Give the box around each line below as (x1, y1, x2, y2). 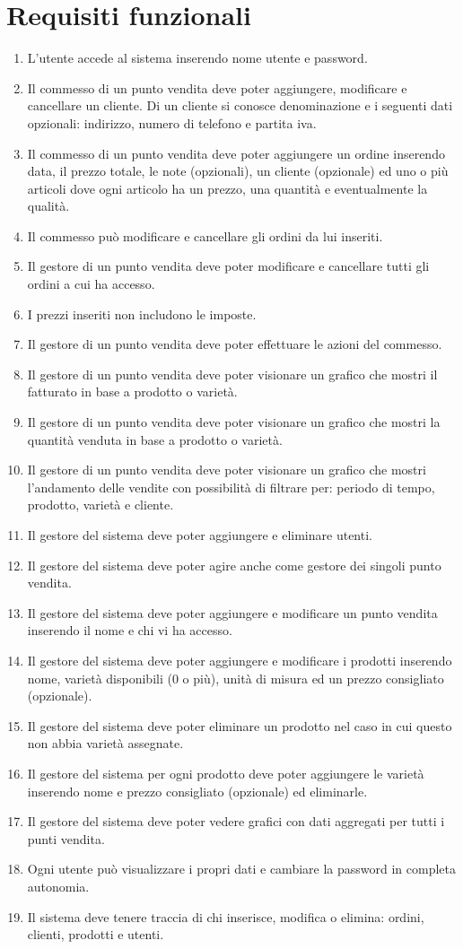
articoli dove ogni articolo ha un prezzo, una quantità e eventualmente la (27, 178, 428, 197)
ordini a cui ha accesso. (27, 274, 155, 293)
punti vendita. (27, 829, 105, 848)
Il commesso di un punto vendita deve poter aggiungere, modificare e (27, 78, 407, 97)
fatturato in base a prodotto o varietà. (27, 382, 238, 401)
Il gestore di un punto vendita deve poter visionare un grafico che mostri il (27, 364, 438, 383)
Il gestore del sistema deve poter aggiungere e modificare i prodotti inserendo (27, 650, 452, 669)
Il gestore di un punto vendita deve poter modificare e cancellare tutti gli (27, 257, 430, 275)
